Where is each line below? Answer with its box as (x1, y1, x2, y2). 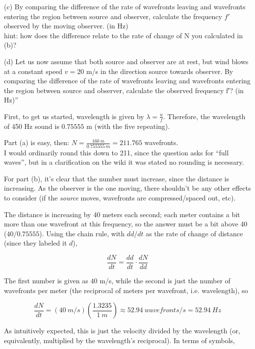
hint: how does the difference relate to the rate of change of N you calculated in (4, 30, 243, 40)
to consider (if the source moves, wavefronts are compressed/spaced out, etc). (4, 193, 236, 203)
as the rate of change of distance (146, 228, 243, 238)
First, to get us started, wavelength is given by (4, 111, 144, 121)
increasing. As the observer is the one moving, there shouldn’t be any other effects (4, 183, 251, 193)
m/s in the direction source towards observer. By (86, 66, 233, 76)
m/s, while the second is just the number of (100, 275, 230, 286)
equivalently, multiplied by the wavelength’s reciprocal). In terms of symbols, (4, 335, 235, 345)
